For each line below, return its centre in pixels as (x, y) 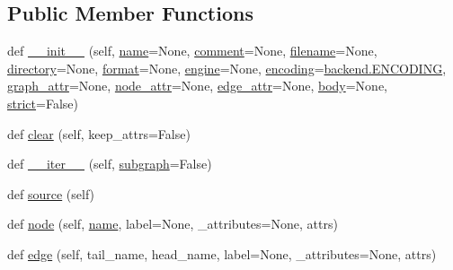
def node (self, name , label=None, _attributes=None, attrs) (173, 224)
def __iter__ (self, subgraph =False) (110, 164)
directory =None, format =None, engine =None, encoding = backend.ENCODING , (227, 68)
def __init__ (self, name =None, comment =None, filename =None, (192, 51)
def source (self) (51, 193)
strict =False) (43, 103)
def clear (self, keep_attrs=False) (99, 133)
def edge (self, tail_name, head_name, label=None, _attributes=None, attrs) (222, 253)
